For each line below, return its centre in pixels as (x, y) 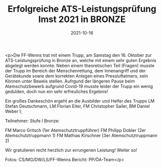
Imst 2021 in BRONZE (82, 19)
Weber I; (14, 111)
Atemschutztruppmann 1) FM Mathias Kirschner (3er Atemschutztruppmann (81, 135)
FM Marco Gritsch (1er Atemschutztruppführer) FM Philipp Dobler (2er (76, 130)
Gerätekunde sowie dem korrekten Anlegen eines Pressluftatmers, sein (77, 76)
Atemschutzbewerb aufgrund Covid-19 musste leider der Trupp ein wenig (79, 86)
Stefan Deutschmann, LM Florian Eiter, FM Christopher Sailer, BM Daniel (77, 106)
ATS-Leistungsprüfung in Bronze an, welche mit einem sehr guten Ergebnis (81, 60)
